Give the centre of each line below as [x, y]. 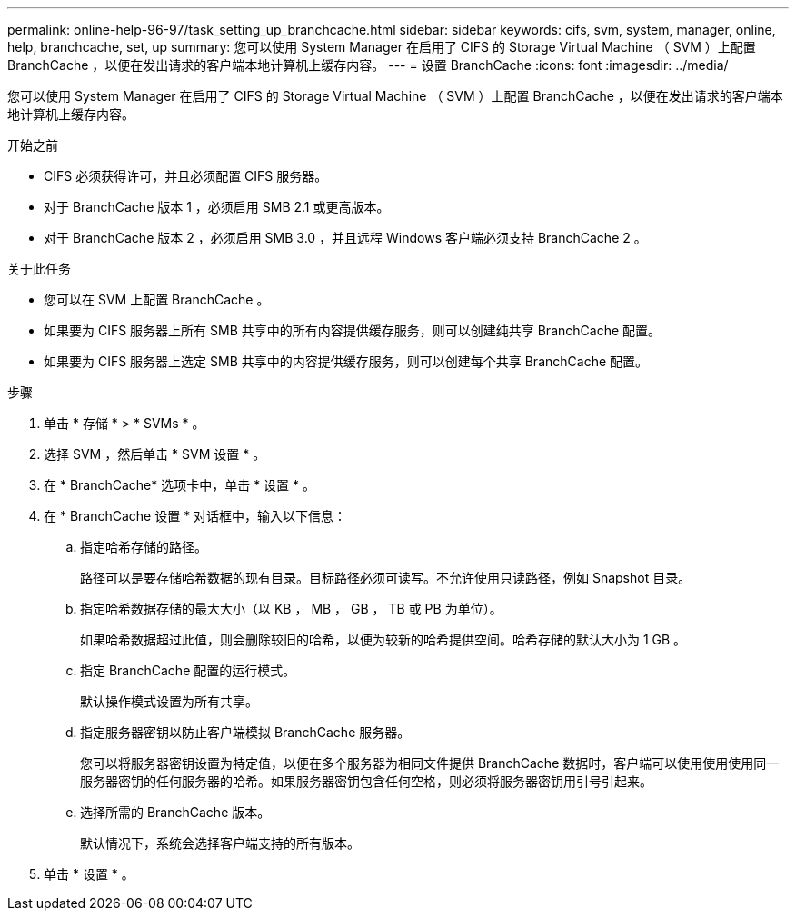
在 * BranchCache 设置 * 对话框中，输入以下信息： [195, 516]
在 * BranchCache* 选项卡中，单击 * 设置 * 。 [179, 485]
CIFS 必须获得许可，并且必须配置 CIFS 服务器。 [186, 176]
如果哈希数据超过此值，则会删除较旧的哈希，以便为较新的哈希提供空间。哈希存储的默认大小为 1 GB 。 [383, 639]
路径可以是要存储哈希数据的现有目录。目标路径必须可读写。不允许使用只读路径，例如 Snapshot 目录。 [386, 578]
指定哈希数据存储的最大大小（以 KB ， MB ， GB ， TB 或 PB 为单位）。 [291, 609]
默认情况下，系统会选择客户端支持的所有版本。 [220, 843]
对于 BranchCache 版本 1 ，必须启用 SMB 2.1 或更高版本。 [217, 207]
